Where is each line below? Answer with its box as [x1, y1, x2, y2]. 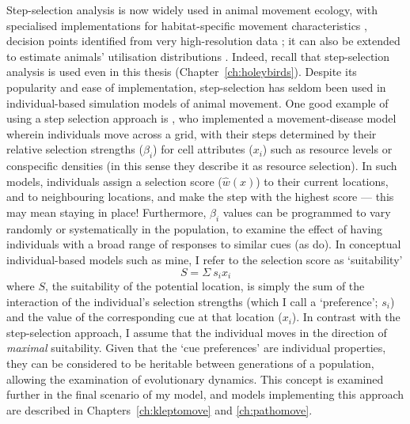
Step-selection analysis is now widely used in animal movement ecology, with [6, 2, 378, 17]
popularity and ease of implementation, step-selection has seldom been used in [6, 78, 386, 95]
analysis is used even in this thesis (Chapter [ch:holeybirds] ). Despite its [6, 63, 357, 80]
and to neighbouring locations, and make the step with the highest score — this [6, 188, 394, 205]
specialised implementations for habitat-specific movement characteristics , [6, 17, 367, 33]
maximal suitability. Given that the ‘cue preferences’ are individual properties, [6, 339, 386, 356]
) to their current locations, [256, 172, 389, 189]
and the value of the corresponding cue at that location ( [6, 309, 283, 325]
